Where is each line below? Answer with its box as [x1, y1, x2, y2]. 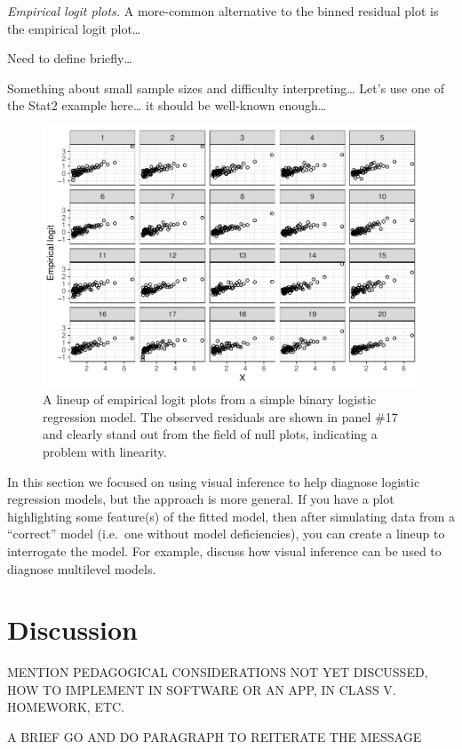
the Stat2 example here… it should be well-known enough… [7, 96, 327, 115]
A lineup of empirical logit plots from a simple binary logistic [43, 390, 377, 409]
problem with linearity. [43, 442, 167, 460]
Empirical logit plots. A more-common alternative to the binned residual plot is [7, 2, 439, 20]
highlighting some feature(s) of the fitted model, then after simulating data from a [7, 506, 455, 525]
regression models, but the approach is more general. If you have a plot [7, 490, 394, 508]
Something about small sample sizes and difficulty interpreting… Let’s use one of [7, 78, 444, 97]
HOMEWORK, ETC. [7, 697, 125, 716]
